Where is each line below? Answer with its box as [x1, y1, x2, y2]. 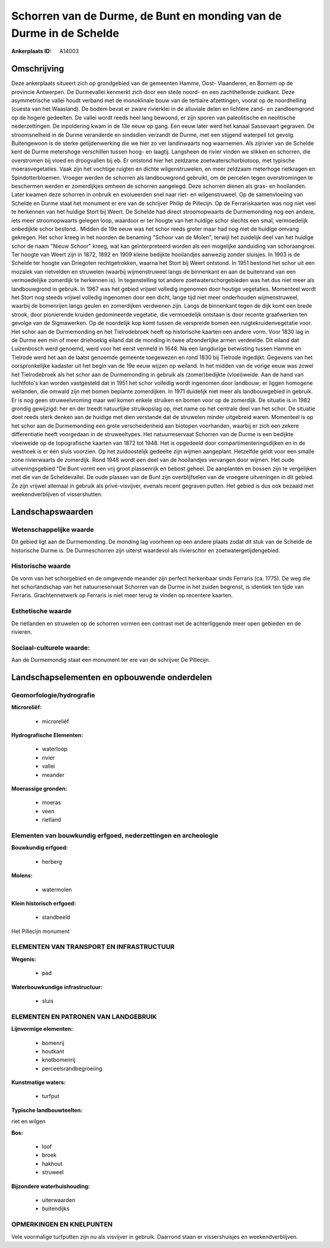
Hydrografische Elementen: [11, 732, 84, 739]
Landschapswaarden [11, 507, 94, 517]
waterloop [42, 745, 68, 752]
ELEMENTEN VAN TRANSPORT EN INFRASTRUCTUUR [11, 943, 175, 951]
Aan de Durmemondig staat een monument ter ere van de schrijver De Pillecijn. [11, 656, 211, 664]
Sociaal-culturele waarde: [11, 643, 90, 652]
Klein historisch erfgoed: [11, 899, 76, 907]
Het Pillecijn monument [11, 927, 70, 935]
